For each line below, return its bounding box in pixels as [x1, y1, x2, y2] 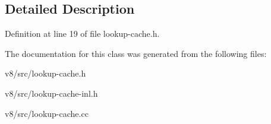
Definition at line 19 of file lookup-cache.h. [5, 27, 160, 40]
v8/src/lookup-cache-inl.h [5, 87, 98, 99]
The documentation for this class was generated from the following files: [5, 47, 267, 59]
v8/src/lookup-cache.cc [5, 107, 89, 119]
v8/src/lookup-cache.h [5, 67, 86, 80]
